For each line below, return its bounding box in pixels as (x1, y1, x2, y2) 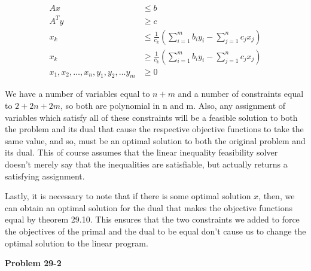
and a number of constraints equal (178, 87, 304, 100)
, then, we (258, 190, 295, 202)
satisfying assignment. (5, 169, 85, 182)
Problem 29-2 (5, 257, 62, 269)
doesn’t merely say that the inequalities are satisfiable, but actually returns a (5, 158, 288, 170)
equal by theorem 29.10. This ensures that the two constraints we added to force (5, 213, 300, 226)
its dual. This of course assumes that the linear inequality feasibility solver (5, 146, 278, 159)
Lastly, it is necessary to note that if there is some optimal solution (5, 190, 251, 202)
